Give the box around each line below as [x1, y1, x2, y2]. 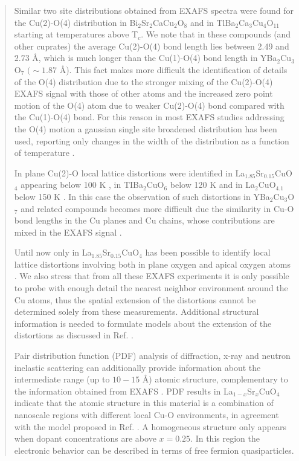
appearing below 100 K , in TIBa [21, 178, 143, 191]
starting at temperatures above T [14, 28, 138, 40]
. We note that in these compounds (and [141, 28, 291, 40]
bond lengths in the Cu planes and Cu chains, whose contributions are [14, 214, 275, 227]
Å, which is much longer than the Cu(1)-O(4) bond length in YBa [32, 51, 277, 64]
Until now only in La [14, 246, 92, 259]
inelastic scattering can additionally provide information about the [14, 361, 261, 373]
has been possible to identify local [145, 246, 271, 259]
